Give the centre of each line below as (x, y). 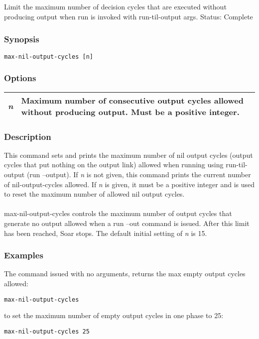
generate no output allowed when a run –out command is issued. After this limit (127, 223)
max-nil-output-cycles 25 (47, 331)
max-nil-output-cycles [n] (49, 56)
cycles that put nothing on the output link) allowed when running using (114, 165)
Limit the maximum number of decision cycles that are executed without (115, 7)
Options (20, 78)
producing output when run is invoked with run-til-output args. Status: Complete (129, 16)
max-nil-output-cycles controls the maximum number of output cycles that (118, 213)
